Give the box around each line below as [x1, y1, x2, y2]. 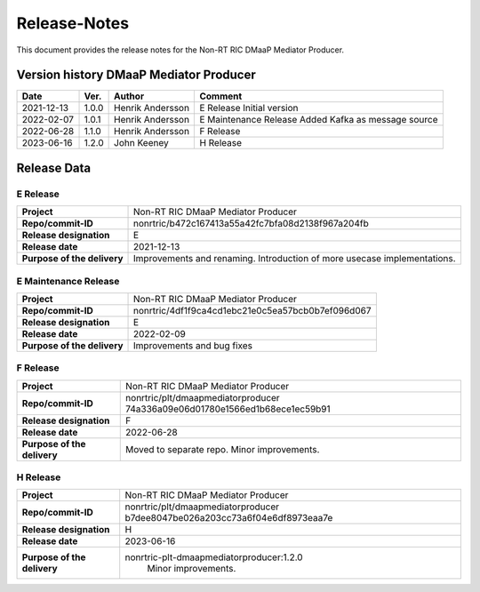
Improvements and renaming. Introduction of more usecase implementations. [133, 252, 457, 265]
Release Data [16, 160, 92, 175]
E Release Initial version [199, 102, 299, 115]
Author [114, 90, 145, 102]
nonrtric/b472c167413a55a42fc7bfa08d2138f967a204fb [133, 218, 369, 230]
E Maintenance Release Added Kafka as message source [199, 114, 438, 126]
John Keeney [114, 137, 169, 149]
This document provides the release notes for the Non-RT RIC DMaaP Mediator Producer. [16, 44, 345, 55]
